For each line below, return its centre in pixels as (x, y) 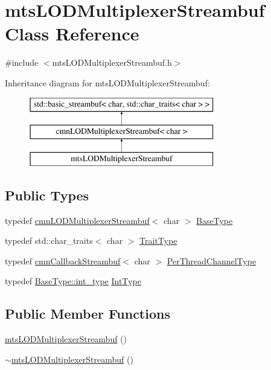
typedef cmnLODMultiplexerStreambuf (77, 220)
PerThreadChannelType (212, 260)
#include (22, 62)
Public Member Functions (88, 314)
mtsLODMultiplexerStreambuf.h (112, 62)
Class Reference (72, 33)
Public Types (47, 195)
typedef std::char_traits (49, 241)
